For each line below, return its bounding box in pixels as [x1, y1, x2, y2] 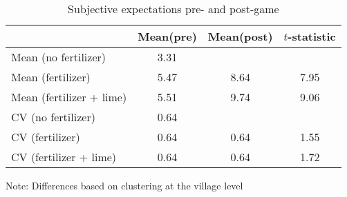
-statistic [288, 28, 336, 44]
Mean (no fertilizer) [11, 49, 106, 65]
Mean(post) [207, 28, 273, 44]
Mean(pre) [138, 28, 197, 44]
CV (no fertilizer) [11, 109, 95, 125]
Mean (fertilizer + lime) [11, 89, 127, 105]
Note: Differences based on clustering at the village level [6, 178, 243, 192]
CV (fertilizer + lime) [11, 149, 117, 165]
